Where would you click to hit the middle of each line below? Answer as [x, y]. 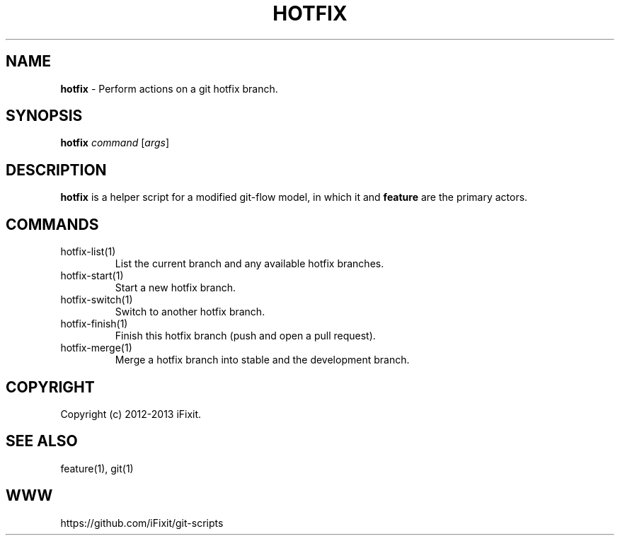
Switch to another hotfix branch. [190, 312]
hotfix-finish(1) [94, 324]
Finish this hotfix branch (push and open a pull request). [245, 336]
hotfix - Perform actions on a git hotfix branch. [169, 88]
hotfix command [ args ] [115, 143]
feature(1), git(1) [97, 468]
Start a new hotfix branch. [176, 288]
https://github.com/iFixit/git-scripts [142, 523]
